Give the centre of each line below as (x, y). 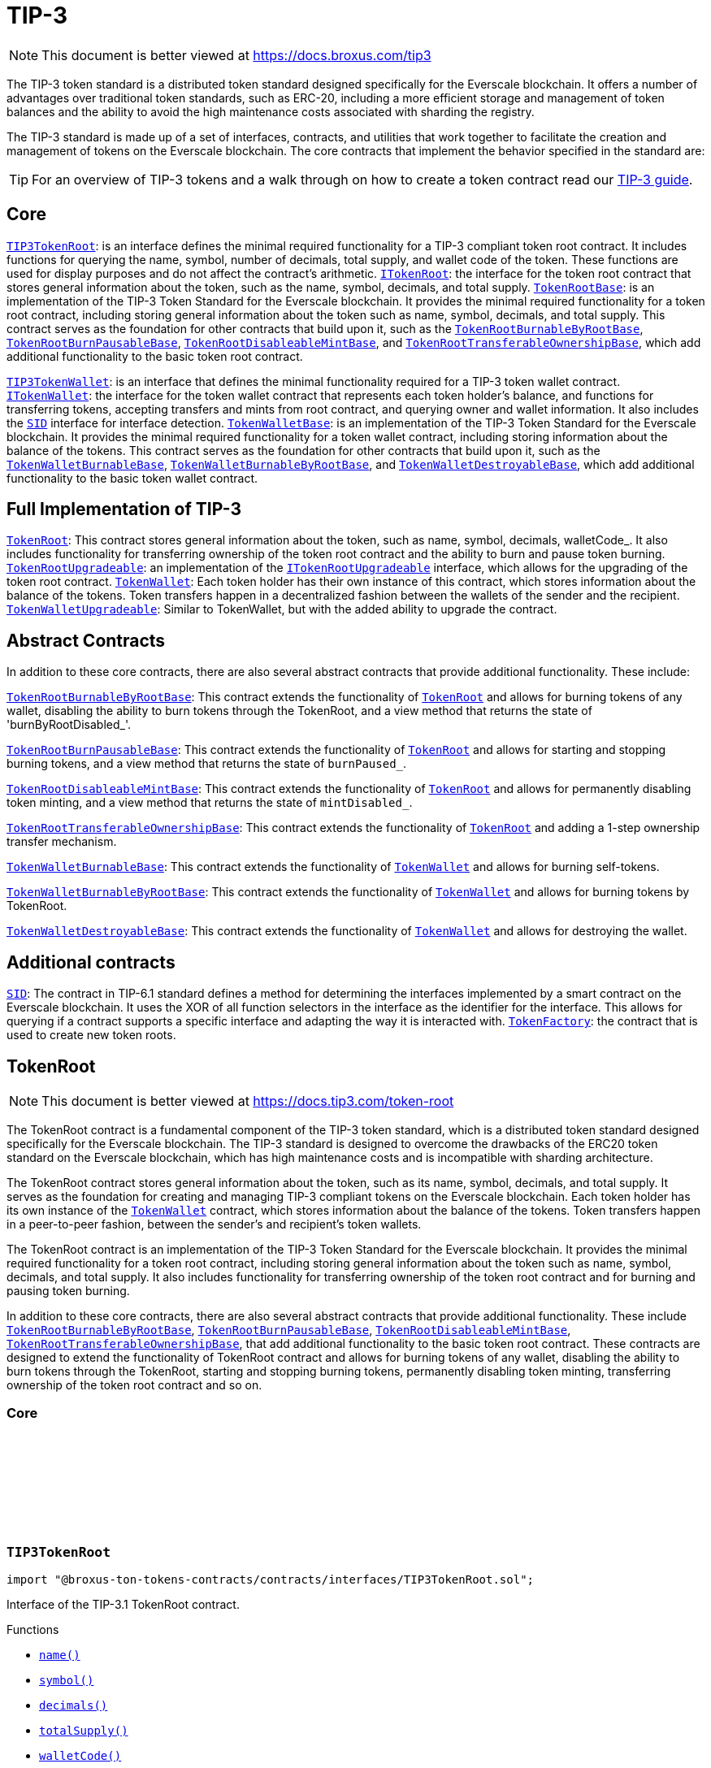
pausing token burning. (68, 1290)
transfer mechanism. (62, 842)
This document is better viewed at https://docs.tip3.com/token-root (248, 1101)
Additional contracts (91, 962)
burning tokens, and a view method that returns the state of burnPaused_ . (207, 764)
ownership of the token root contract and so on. (134, 1384)
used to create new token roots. (91, 1035)
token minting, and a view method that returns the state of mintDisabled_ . (210, 803)
